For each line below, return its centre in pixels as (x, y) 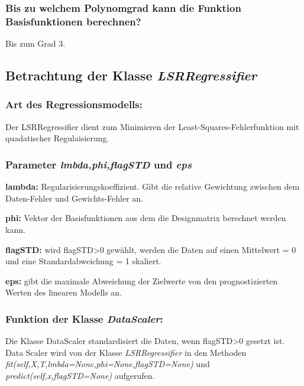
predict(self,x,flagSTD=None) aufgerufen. (80, 375)
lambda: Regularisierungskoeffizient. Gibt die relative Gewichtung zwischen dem (153, 186)
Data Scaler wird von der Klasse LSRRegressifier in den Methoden (126, 352)
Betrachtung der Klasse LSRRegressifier (131, 75)
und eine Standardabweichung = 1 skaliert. (83, 261)
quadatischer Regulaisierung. (57, 138)
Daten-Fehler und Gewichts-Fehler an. (75, 198)
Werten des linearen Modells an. (64, 292)
